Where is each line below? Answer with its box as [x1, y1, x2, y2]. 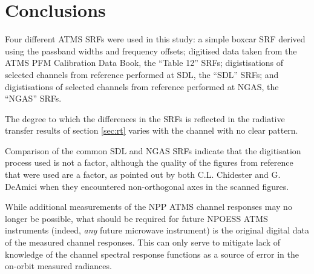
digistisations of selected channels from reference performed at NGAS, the [5, 80, 279, 93]
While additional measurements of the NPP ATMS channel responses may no [5, 200, 292, 213]
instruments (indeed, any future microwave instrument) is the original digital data [5, 224, 310, 236]
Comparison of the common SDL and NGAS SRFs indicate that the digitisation [5, 144, 301, 157]
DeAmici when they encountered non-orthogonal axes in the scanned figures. [5, 180, 289, 192]
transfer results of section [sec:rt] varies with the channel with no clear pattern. [5, 124, 298, 137]
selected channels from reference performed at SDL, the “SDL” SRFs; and [5, 68, 279, 80]
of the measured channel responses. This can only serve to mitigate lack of [5, 236, 281, 249]
